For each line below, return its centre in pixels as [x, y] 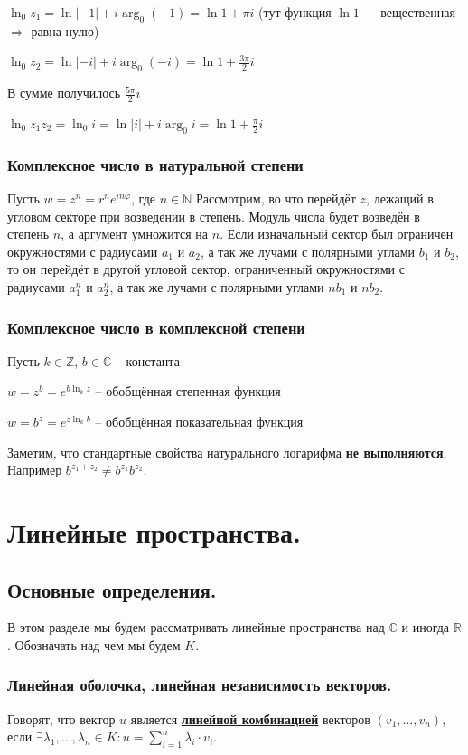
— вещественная [409, 12]
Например [35, 470]
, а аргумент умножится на [135, 234]
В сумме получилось [64, 93]
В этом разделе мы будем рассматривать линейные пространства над [196, 627]
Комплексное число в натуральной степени [155, 164]
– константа [147, 360]
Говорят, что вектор [61, 718]
